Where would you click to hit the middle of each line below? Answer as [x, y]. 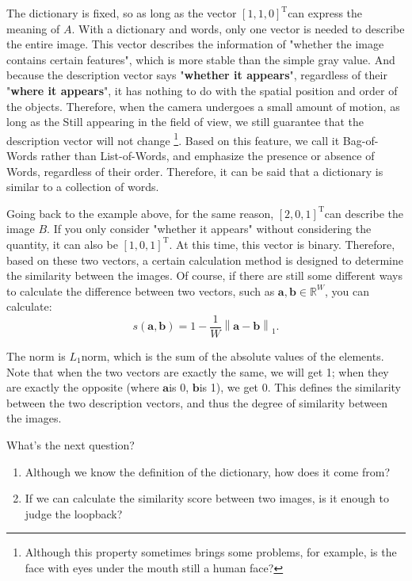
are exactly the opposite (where [83, 387]
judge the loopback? [74, 513]
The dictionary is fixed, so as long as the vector [122, 13]
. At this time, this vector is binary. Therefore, [282, 244]
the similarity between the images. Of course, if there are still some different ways [204, 275]
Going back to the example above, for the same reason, [140, 213]
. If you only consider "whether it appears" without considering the [209, 229]
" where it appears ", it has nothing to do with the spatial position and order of [202, 90]
